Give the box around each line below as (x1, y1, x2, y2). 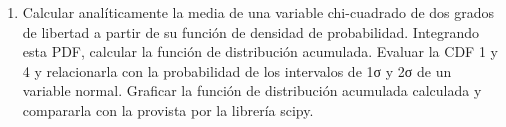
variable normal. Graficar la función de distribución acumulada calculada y (22, 80, 482, 101)
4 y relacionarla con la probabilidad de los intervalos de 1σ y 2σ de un (22, 60, 452, 81)
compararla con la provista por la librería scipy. (22, 99, 314, 120)
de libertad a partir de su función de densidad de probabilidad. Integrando (22, 21, 480, 42)
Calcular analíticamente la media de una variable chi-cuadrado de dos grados (22, 2, 495, 22)
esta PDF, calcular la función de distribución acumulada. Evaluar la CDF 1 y (22, 41, 498, 62)
